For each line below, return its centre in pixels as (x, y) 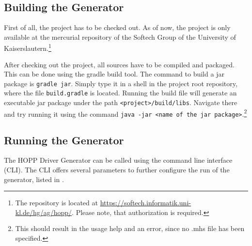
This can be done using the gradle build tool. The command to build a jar (114, 74)
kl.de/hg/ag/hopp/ (44, 212)
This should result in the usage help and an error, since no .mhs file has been (130, 228)
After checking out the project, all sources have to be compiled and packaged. (119, 64)
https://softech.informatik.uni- (145, 203)
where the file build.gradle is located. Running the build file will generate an (120, 93)
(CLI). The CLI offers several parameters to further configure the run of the (117, 169)
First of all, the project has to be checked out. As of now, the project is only (117, 27)
